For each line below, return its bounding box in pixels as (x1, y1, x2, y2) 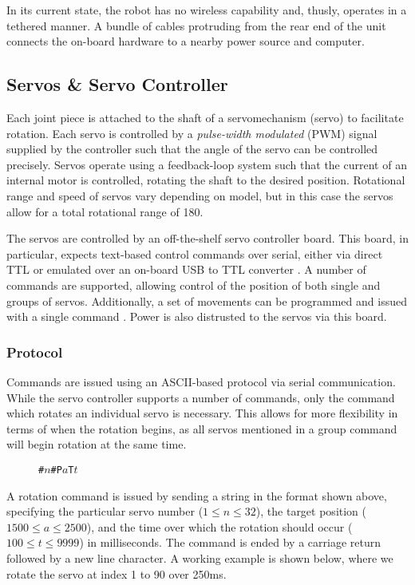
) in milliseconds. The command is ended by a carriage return (79, 534, 381, 551)
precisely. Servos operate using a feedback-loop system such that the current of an (6, 156, 407, 172)
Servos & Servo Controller (6, 72, 228, 97)
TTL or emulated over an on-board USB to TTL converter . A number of (6, 261, 366, 278)
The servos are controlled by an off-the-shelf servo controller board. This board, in (6, 230, 409, 247)
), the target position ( (255, 503, 367, 520)
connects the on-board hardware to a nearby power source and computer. (6, 33, 365, 49)
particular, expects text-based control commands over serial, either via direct (6, 245, 383, 262)
